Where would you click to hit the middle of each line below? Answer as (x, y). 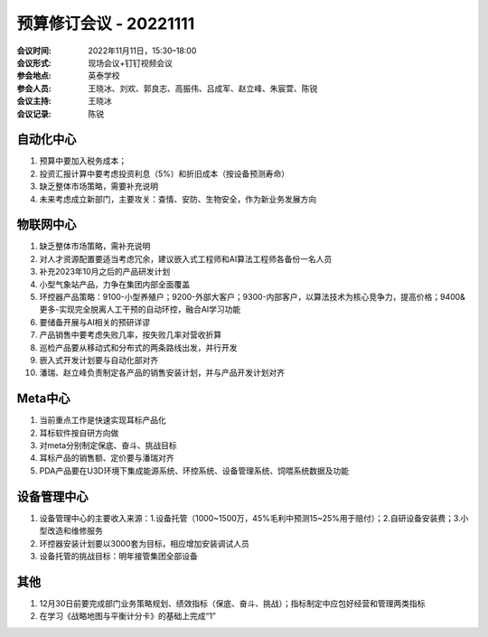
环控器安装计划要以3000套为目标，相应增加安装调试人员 (145, 543)
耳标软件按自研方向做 (79, 433)
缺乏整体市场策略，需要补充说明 (99, 186)
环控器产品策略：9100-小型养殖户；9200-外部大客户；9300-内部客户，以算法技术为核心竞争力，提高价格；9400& (252, 297)
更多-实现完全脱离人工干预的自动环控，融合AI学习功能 (140, 309)
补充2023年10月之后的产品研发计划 (105, 272)
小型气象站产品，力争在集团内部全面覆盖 (114, 284)
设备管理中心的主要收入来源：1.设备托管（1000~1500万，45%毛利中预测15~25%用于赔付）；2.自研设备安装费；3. (250, 518)
